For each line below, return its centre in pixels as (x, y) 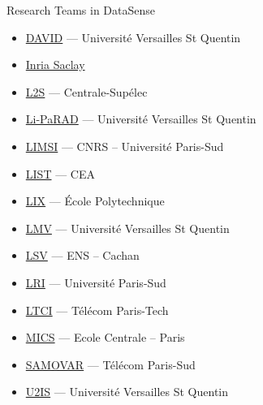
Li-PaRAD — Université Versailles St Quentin (141, 119)
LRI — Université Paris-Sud (96, 282)
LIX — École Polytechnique (95, 201)
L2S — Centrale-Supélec (86, 91)
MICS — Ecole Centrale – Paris (105, 337)
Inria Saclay (55, 65)
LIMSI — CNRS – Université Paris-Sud (125, 146)
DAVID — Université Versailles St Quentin (133, 37)
